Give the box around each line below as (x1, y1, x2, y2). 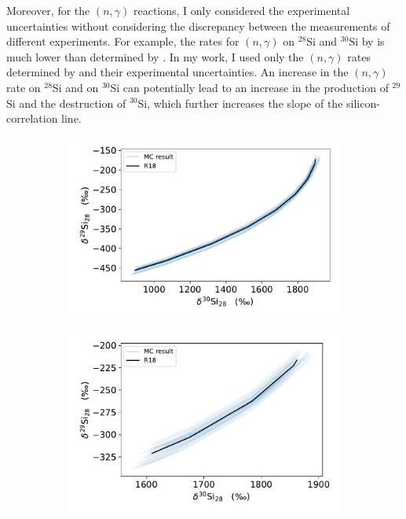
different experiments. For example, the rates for (6, 33, 240, 50)
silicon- (346, 94, 380, 111)
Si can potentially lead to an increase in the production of (110, 79, 389, 95)
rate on (6, 79, 41, 95)
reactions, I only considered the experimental (133, 2, 350, 18)
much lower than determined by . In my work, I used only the (6, 48, 304, 64)
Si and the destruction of (6, 94, 126, 111)
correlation (6, 110, 58, 127)
